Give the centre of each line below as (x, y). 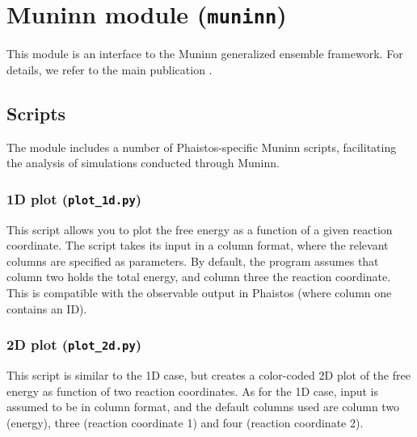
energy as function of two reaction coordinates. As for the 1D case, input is (192, 391)
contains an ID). (47, 308)
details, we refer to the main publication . (110, 69)
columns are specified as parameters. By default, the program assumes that (193, 261)
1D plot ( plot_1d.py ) (74, 198)
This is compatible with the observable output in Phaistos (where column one (199, 292)
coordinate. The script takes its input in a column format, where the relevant (198, 245)
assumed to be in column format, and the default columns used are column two (203, 407)
